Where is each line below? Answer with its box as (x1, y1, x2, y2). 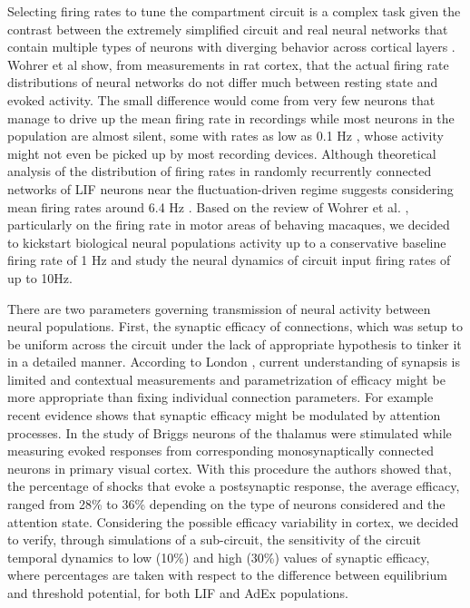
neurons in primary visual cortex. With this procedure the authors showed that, (7, 458, 452, 477)
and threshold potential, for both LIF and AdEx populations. (7, 583, 348, 602)
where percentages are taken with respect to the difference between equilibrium (7, 565, 447, 584)
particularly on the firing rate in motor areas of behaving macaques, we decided (7, 215, 450, 234)
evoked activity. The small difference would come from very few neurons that (7, 90, 436, 109)
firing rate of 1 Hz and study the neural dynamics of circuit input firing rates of (7, 250, 451, 270)
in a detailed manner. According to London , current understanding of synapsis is (7, 352, 460, 371)
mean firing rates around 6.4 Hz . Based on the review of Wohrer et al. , (7, 197, 409, 216)
